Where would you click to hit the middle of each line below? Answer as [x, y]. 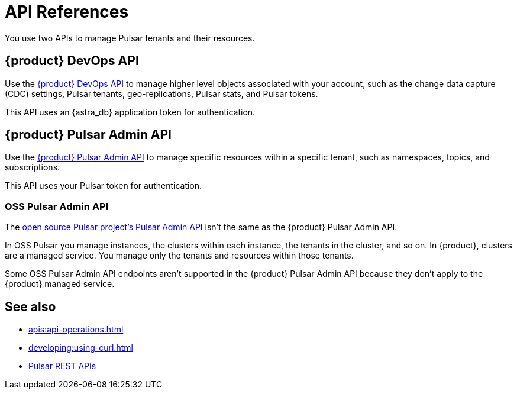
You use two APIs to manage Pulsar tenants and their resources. [130, 38]
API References [67, 12]
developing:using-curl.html [81, 348]
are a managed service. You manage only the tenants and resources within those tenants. [179, 256]
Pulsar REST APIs [62, 366]
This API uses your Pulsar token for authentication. [104, 186]
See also [30, 306]
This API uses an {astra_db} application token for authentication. [130, 112]
